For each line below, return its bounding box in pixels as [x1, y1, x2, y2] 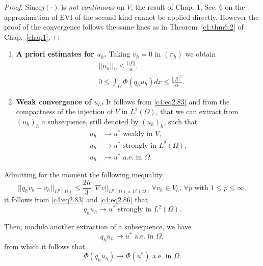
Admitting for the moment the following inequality [4, 169, 163, 180]
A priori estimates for [16, 48, 94, 59]
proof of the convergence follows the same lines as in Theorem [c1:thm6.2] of [4, 21, 244, 32]
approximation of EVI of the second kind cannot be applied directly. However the [4, 11, 259, 22]
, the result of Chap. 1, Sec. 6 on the [130, 2, 245, 12]
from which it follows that [4, 241, 85, 251]
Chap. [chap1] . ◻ [4, 31, 60, 42]
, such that [164, 116, 198, 126]
